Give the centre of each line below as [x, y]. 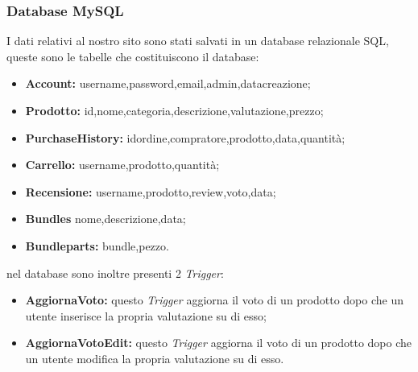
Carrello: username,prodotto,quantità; [122, 165]
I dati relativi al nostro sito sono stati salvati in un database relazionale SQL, [198, 41]
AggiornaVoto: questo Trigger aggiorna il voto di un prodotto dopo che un [215, 300]
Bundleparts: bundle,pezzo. [97, 245]
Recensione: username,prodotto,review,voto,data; [151, 191]
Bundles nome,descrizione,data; [106, 219]
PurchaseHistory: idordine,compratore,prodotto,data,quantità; [185, 137]
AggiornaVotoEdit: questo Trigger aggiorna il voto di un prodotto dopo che [219, 343]
